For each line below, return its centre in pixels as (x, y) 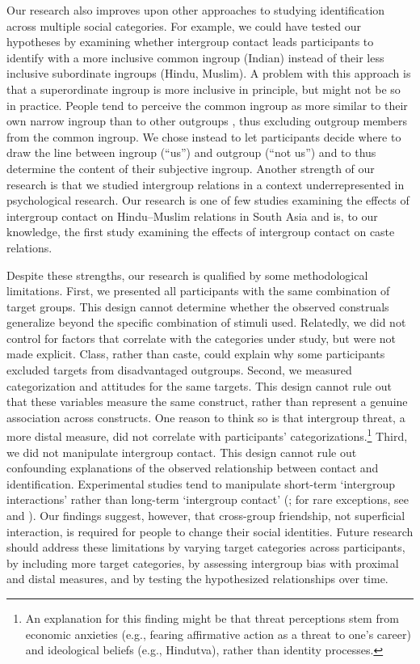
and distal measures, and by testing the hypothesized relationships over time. (197, 579)
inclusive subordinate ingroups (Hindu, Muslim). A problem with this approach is (209, 73)
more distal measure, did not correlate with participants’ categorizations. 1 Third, (207, 435)
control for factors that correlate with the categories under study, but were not (201, 338)
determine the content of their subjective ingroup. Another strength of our (191, 168)
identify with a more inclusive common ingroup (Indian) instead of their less (195, 57)
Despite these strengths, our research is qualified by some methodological (187, 275)
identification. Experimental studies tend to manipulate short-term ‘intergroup (201, 483)
